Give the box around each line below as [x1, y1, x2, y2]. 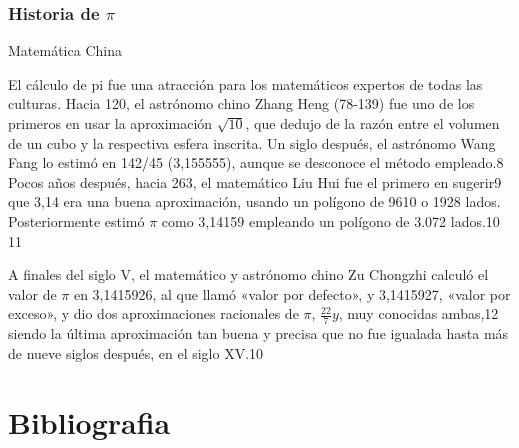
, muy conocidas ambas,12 [338, 303, 499, 324]
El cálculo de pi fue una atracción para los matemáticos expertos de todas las [8, 73, 483, 94]
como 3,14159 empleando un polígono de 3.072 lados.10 [161, 210, 500, 231]
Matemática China [8, 40, 122, 61]
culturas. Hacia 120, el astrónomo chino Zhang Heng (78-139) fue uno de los [8, 93, 475, 114]
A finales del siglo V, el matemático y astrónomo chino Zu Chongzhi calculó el [8, 264, 489, 285]
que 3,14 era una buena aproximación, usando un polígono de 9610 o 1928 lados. [8, 191, 501, 212]
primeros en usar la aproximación [8, 113, 213, 133]
